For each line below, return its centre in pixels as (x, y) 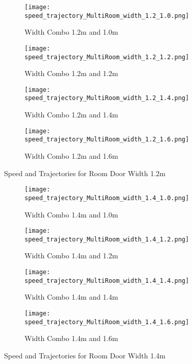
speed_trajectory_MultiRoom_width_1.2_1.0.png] (107, 16)
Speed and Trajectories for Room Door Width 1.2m (85, 173)
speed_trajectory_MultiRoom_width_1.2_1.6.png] (107, 140)
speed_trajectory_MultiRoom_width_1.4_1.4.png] (107, 281)
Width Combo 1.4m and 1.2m (71, 256)
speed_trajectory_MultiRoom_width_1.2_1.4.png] (107, 98)
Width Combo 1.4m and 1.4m (71, 297)
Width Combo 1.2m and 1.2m (71, 73)
